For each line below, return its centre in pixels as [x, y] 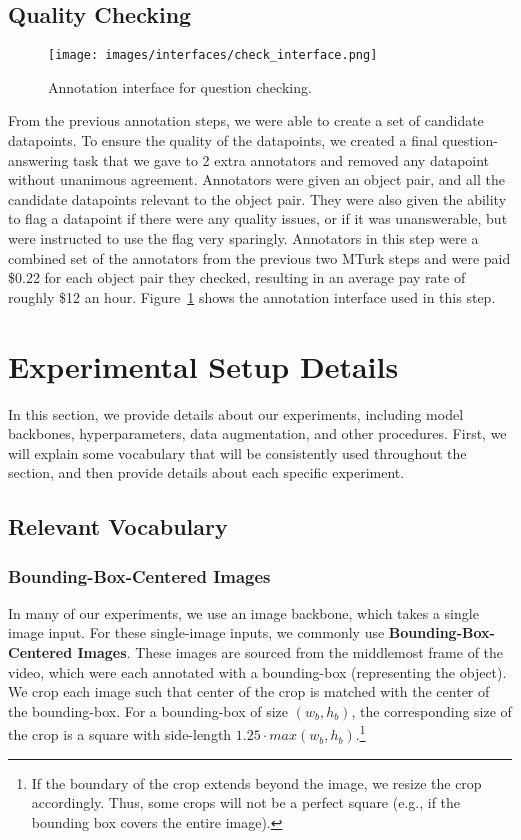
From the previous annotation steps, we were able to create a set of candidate [246, 120]
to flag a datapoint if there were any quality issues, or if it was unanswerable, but [258, 218]
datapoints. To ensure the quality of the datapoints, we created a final [223, 140]
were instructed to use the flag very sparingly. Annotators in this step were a [243, 238]
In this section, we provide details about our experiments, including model [236, 413]
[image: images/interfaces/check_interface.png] [213, 55]
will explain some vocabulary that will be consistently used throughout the [237, 452]
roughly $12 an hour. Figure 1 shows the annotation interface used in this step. [252, 296]
